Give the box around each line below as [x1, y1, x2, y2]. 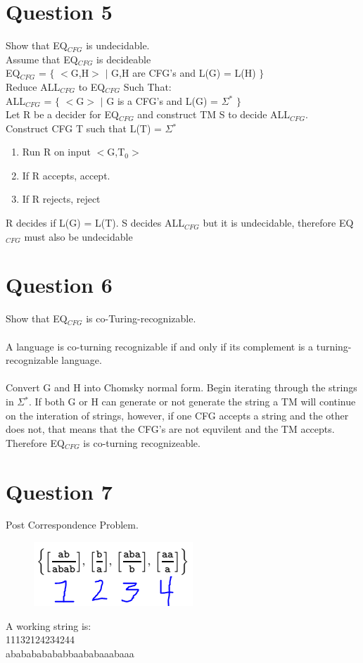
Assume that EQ [6, 51, 78, 66]
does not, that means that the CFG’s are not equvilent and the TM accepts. [6, 422, 335, 436]
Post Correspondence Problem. [6, 517, 139, 532]
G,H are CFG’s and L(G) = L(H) [111, 65, 256, 80]
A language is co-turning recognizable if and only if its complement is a [6, 339, 314, 353]
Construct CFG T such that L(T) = [6, 120, 162, 135]
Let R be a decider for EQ [6, 107, 119, 122]
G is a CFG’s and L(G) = [106, 93, 218, 108]
